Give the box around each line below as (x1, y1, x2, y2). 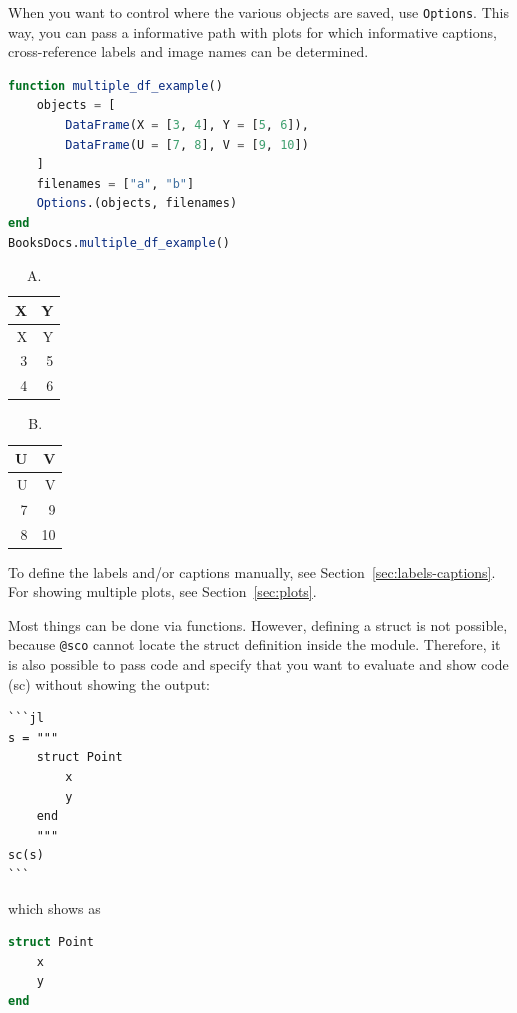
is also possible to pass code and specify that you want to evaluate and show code (8, 654, 509, 675)
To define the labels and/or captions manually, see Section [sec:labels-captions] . (8, 561, 496, 582)
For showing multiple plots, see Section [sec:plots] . (8, 581, 317, 602)
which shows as (8, 897, 101, 918)
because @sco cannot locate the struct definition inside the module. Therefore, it (8, 634, 501, 655)
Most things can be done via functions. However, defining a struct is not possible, (8, 614, 508, 635)
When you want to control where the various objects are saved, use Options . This (8, 2, 509, 22)
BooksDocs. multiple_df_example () (8, 235, 230, 250)
